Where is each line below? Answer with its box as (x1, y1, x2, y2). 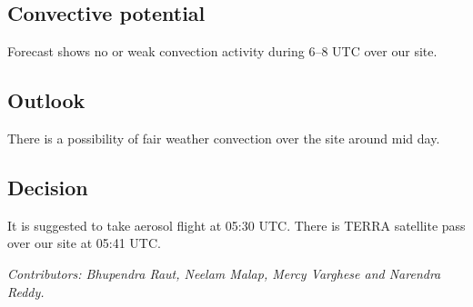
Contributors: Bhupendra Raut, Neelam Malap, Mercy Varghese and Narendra (7, 263, 441, 282)
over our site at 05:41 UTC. (7, 233, 161, 253)
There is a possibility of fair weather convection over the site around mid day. (7, 129, 440, 147)
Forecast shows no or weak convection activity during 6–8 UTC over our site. (7, 42, 438, 61)
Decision (7, 173, 88, 201)
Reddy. (7, 282, 45, 301)
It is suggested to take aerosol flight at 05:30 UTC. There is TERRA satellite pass (7, 215, 466, 234)
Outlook (7, 86, 86, 114)
